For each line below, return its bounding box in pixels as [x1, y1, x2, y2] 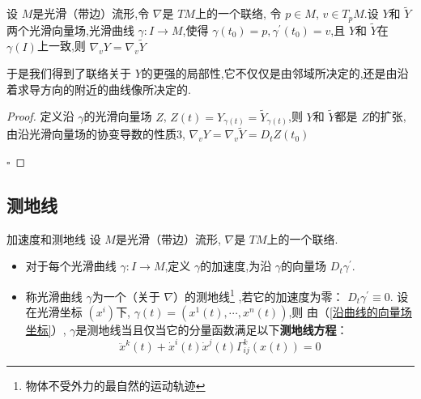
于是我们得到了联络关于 [6, 65, 131, 82]
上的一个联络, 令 [194, 5, 282, 22]
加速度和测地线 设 [6, 230, 101, 247]
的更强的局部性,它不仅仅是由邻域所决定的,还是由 [141, 65, 398, 82]
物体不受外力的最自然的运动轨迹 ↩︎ [25, 377, 206, 394]
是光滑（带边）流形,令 [32, 5, 150, 22]
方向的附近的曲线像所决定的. [40, 80, 191, 97]
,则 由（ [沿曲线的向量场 [288, 303, 412, 320]
